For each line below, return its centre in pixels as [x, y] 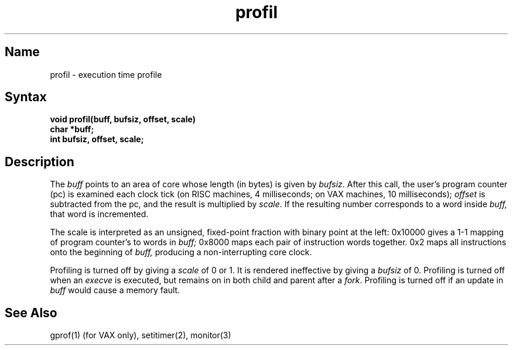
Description [40, 162]
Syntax [26, 97]
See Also [31, 313]
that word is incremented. [99, 214]
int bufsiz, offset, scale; [97, 139]
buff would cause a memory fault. [115, 290]
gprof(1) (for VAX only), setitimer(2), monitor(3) [141, 335]
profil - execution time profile [106, 74]
